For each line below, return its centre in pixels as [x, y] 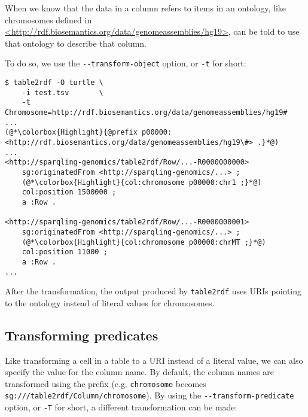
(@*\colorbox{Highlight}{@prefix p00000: [89, 133]
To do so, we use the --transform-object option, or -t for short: [126, 63]
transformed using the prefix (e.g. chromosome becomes [106, 383]
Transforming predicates [82, 335]
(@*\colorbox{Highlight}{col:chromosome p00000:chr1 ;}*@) [142, 182]
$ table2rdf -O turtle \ [54, 83]
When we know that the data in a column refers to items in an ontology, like [145, 8]
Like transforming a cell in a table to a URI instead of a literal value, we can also [154, 360]
